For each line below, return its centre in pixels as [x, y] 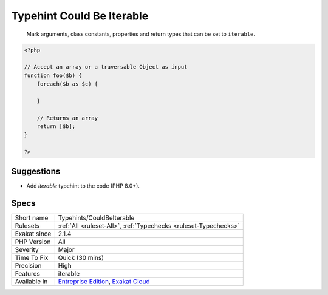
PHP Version [33, 242]
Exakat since [33, 234]
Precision [28, 265]
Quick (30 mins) [81, 257]
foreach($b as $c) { [67, 84]
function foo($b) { [53, 75]
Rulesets [27, 226]
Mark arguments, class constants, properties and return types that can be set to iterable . [141, 34]
